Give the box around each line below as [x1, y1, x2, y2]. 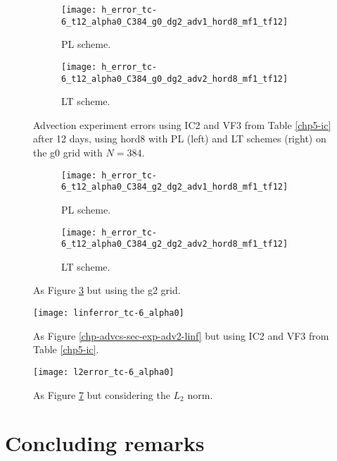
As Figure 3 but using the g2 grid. [33, 283, 181, 297]
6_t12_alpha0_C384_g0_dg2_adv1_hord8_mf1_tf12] [61, 16, 288, 27]
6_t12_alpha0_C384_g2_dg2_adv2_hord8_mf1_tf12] [61, 239, 288, 250]
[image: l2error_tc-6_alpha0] [33, 367, 174, 377]
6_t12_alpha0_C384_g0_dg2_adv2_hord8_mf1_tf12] [61, 73, 288, 84]
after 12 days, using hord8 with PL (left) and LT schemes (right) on [33, 131, 326, 146]
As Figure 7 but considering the [33, 387, 170, 402]
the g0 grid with [33, 145, 103, 159]
